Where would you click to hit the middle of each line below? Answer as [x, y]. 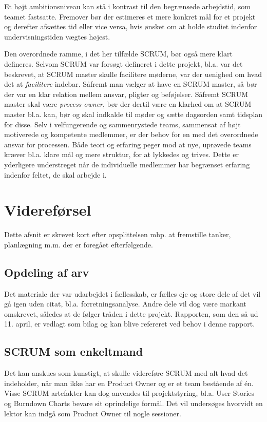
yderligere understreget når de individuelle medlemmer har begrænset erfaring [127, 164]
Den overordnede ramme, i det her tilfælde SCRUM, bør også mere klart [118, 54]
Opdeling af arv [47, 272]
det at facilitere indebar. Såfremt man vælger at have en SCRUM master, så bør [131, 84]
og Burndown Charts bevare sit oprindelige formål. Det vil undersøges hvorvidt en [133, 403]
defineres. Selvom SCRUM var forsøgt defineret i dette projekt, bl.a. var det [123, 63]
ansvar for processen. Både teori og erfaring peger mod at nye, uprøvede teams [128, 144]
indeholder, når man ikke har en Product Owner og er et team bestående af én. [129, 383]
